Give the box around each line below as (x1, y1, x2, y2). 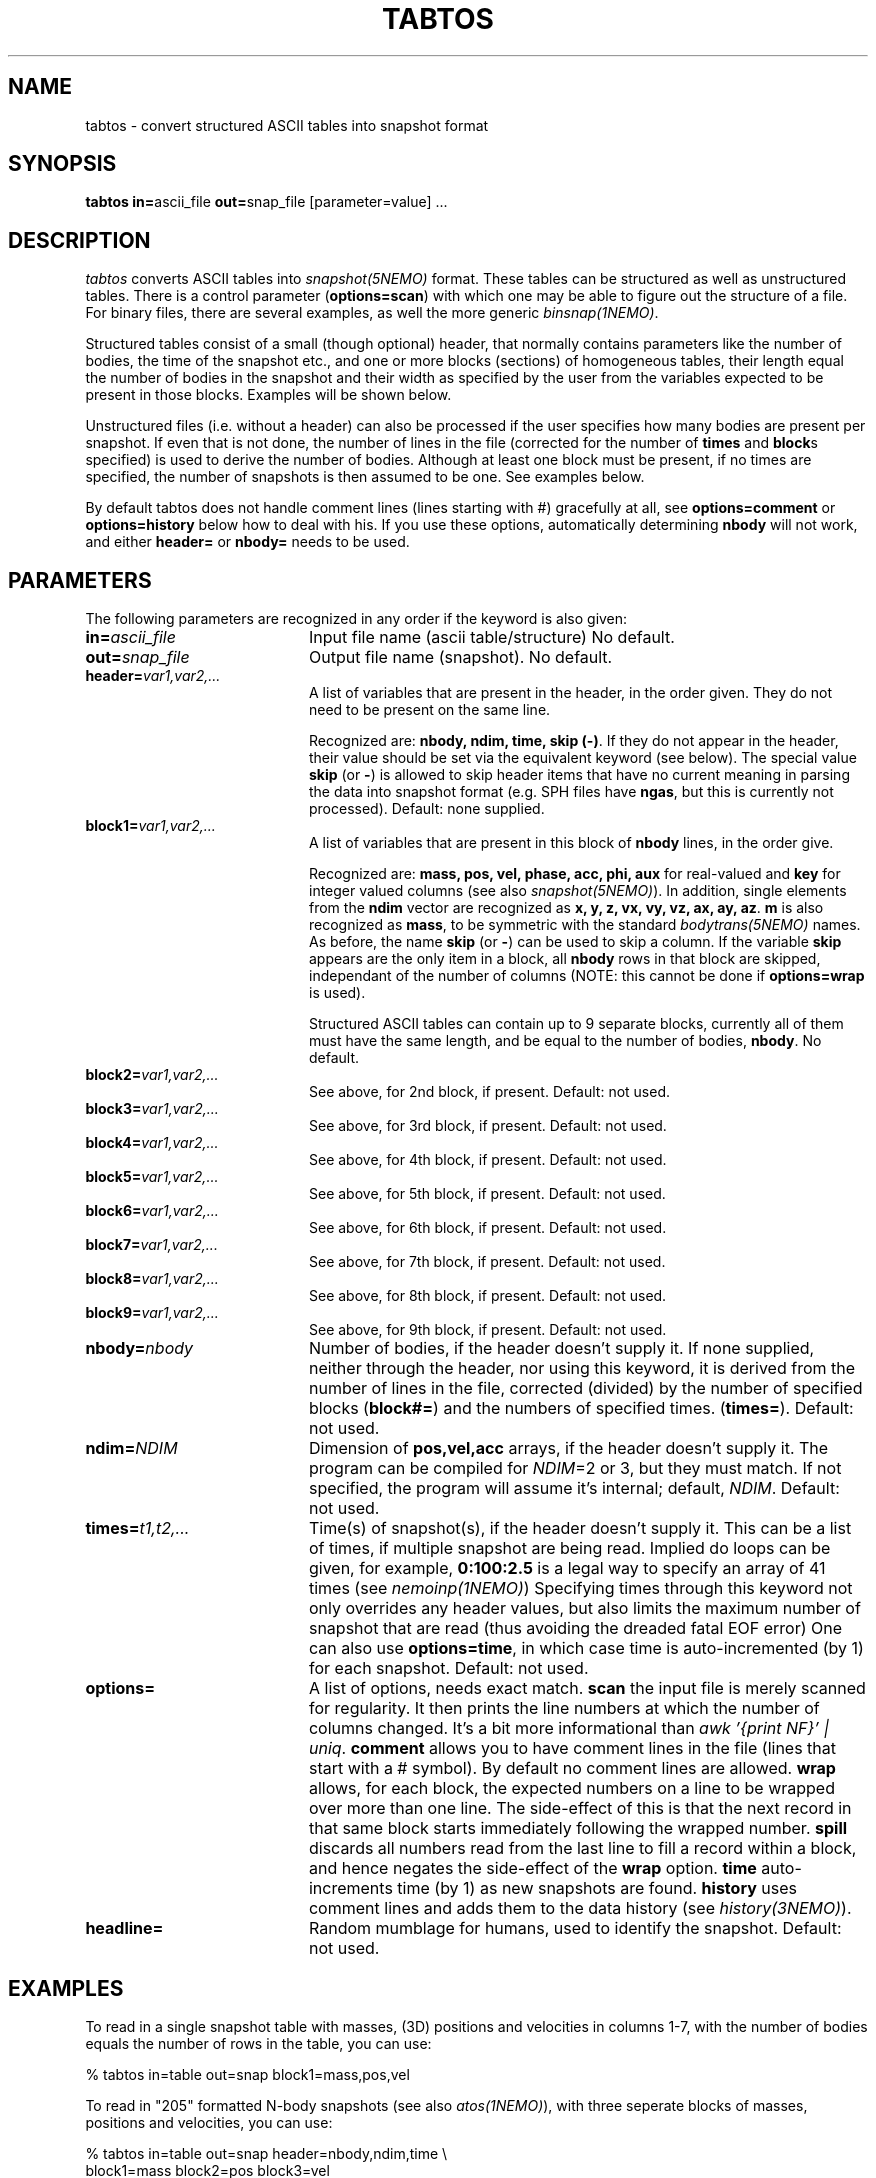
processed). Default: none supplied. (309, 800, 545, 818)
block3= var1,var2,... (85, 1100, 219, 1118)
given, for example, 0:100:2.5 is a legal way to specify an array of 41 (308, 1558, 826, 1579)
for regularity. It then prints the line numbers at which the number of (308, 1698, 820, 1719)
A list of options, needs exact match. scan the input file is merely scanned (308, 1678, 866, 1699)
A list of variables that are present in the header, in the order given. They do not (309, 684, 833, 702)
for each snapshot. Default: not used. (308, 1658, 589, 1679)
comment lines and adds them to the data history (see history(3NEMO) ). (308, 1898, 852, 1919)
